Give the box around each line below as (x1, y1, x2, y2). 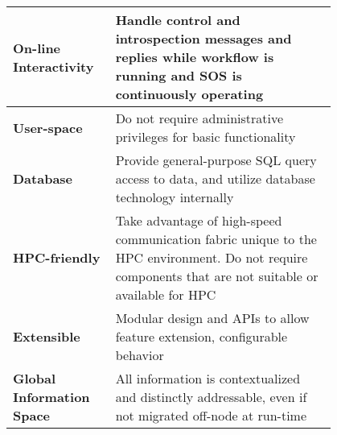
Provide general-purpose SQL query (115, 151, 317, 169)
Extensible (13, 327, 80, 346)
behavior (115, 346, 164, 364)
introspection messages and (115, 29, 292, 48)
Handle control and (115, 10, 240, 29)
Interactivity (13, 56, 94, 76)
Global (13, 369, 56, 387)
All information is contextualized (115, 369, 301, 387)
